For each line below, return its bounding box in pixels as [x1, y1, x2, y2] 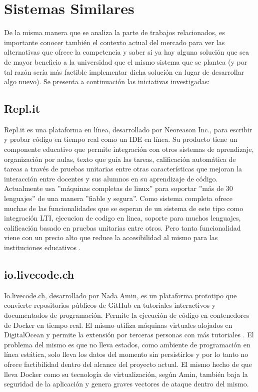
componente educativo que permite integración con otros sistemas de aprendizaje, [4, 144, 254, 154]
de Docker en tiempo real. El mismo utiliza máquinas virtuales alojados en [4, 319, 232, 330]
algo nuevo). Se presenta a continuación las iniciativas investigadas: [4, 76, 210, 87]
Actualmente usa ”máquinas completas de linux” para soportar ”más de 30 [4, 183, 233, 193]
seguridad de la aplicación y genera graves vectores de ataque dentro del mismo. [4, 378, 249, 389]
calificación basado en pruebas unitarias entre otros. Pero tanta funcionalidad [4, 222, 241, 233]
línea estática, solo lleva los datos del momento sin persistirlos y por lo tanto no [4, 349, 248, 359]
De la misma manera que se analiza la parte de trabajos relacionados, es [4, 27, 225, 38]
